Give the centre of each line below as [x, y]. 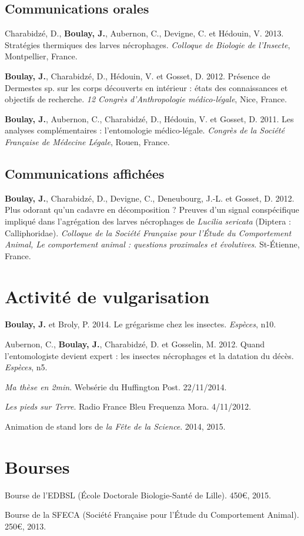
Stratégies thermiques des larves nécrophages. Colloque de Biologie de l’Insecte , [148, 44]
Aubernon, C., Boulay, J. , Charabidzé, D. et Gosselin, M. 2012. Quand [135, 344]
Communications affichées [85, 173]
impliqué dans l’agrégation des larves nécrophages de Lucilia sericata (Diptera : [148, 221]
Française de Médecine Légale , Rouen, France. [87, 141]
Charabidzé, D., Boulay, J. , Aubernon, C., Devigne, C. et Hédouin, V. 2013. [144, 33]
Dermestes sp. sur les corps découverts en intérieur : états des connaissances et [146, 87]
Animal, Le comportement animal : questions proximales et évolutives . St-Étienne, [152, 244]
